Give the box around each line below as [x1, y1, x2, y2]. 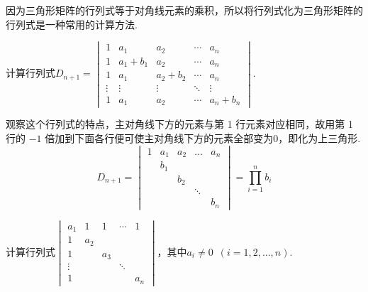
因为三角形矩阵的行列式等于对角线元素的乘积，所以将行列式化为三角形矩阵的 [6, 3, 363, 17]
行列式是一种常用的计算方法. [6, 16, 138, 31]
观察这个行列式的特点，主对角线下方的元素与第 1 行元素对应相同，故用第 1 [6, 117, 353, 131]
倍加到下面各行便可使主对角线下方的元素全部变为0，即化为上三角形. [45, 130, 361, 145]
